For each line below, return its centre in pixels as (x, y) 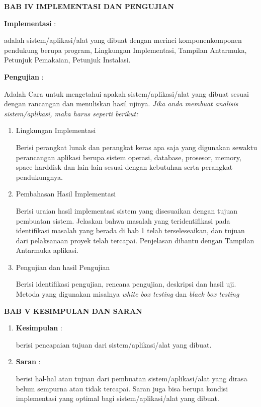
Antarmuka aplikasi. (47, 250)
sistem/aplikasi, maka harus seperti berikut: (71, 113)
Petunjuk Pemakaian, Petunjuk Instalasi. (67, 60)
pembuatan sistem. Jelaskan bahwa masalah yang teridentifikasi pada (123, 220)
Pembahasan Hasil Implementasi (66, 194)
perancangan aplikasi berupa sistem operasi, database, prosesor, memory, (128, 157)
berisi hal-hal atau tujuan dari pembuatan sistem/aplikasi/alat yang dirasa (132, 379)
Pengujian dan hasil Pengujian (63, 267)
